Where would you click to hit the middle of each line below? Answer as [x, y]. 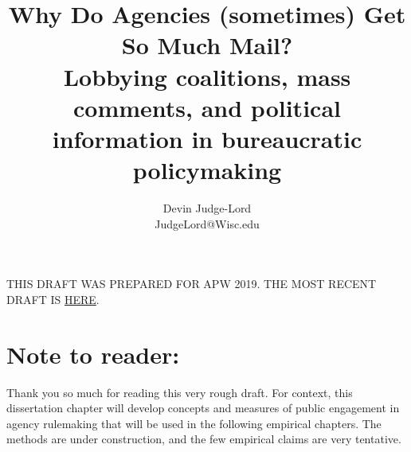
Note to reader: [93, 354]
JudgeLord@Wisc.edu [207, 223]
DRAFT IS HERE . [53, 299]
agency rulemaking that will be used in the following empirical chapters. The [194, 423]
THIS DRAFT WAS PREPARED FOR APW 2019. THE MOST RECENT [192, 284]
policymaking [207, 170]
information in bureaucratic [207, 138]
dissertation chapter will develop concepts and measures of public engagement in [203, 408]
